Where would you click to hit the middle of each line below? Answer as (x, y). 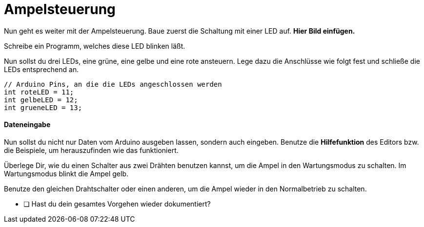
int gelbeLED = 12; (41, 100)
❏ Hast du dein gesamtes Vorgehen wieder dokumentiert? (117, 204)
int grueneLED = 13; (43, 107)
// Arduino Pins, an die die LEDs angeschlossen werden (113, 84)
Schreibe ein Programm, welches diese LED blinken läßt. (95, 46)
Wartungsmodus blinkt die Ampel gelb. (66, 173)
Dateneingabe (27, 125)
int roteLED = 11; (39, 92)
